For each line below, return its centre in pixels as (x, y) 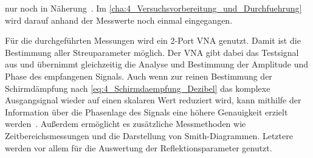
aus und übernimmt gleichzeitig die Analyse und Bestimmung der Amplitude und (157, 64)
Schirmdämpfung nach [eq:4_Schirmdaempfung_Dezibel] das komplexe (138, 88)
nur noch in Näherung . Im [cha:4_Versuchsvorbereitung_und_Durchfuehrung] (153, 8)
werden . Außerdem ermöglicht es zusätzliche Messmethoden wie (126, 124)
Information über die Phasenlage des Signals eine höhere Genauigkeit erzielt (146, 112)
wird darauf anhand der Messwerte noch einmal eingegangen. (119, 20)
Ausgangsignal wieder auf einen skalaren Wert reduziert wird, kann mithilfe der (153, 100)
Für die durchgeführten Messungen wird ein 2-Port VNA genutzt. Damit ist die (153, 40)
